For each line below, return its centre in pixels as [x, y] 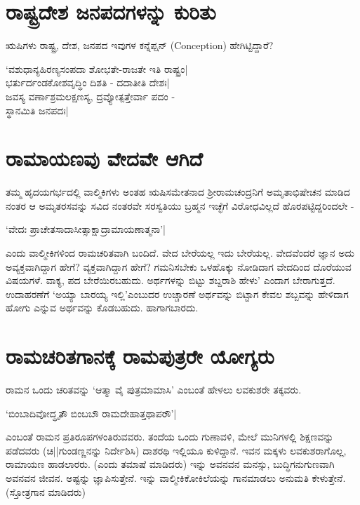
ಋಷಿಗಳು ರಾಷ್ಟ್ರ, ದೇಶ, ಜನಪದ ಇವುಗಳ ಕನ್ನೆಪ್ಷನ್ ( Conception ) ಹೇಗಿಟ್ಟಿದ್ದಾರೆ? [140, 45]
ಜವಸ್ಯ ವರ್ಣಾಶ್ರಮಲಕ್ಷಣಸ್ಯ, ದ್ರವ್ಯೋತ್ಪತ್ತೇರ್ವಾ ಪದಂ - [91, 96]
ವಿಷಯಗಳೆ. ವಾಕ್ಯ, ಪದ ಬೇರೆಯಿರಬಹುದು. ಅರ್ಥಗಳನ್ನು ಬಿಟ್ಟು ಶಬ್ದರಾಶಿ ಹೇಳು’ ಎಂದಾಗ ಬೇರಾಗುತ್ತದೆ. [171, 280]
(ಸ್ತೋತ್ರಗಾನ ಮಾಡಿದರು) [46, 491]
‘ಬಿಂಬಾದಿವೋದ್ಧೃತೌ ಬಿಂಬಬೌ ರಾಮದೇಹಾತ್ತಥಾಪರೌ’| [91, 413]
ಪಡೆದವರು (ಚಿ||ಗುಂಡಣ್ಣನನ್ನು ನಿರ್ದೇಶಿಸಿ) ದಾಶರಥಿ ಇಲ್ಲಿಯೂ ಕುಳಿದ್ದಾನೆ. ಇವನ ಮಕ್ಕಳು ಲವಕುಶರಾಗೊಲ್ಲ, [176, 450]
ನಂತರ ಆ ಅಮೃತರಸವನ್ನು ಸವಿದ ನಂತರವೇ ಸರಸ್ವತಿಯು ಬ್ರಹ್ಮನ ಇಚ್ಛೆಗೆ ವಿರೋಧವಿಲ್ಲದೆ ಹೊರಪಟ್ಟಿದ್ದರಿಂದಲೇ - [180, 205]
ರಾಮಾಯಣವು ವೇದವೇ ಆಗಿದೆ [104, 158]
